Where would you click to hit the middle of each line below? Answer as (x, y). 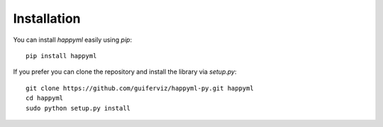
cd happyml (45, 98)
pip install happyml (61, 56)
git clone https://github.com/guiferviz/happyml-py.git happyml (140, 88)
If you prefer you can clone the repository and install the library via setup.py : (125, 72)
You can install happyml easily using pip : (73, 40)
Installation (47, 18)
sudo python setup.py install (78, 108)
